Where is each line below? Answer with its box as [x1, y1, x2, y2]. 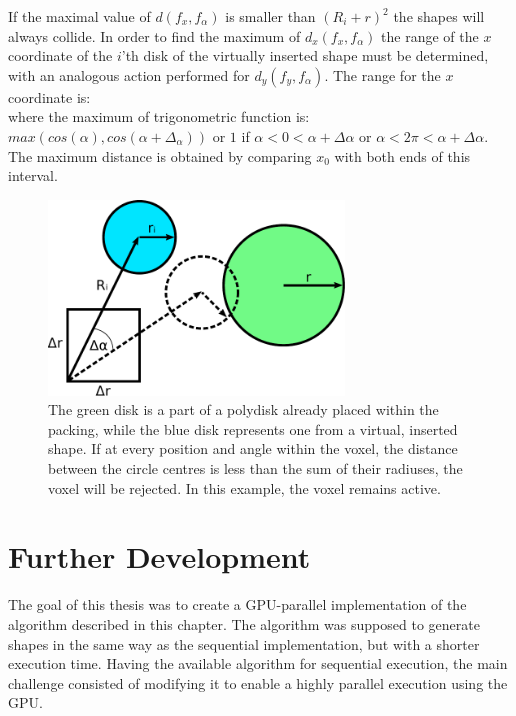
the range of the [381, 25, 479, 46]
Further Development [8, 536, 311, 577]
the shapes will [393, 6, 485, 26]
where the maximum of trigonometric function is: [8, 106, 310, 127]
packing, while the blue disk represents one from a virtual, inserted [48, 418, 458, 439]
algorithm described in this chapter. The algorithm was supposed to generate [8, 613, 480, 634]
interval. [8, 165, 58, 186]
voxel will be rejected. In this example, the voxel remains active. [48, 477, 441, 498]
